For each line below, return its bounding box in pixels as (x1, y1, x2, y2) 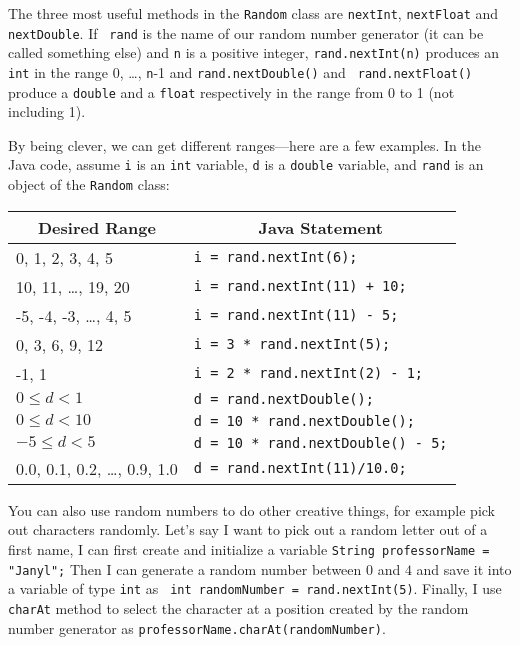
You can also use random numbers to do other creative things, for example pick (8, 499, 495, 520)
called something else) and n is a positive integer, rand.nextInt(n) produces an (8, 42, 500, 63)
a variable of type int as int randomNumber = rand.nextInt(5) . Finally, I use (8, 578, 502, 599)
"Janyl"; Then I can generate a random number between (8, 558, 362, 579)
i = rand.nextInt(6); (193, 249, 358, 266)
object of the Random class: (8, 174, 170, 195)
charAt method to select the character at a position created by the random (8, 597, 469, 618)
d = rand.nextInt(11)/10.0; (193, 460, 407, 477)
